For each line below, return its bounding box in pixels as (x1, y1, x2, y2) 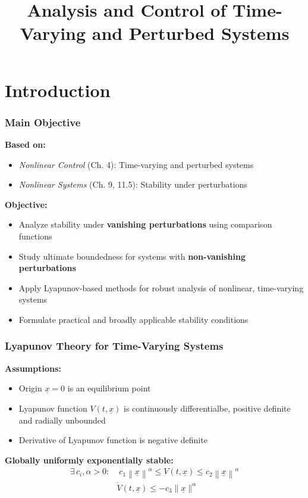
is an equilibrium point (67, 382, 151, 394)
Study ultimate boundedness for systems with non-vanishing (18, 250, 246, 262)
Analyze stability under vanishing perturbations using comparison (18, 218, 272, 231)
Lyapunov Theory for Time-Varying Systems (5, 338, 224, 353)
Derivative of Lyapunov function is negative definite (18, 434, 208, 446)
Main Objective (5, 114, 81, 129)
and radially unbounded (18, 413, 106, 426)
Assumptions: (5, 362, 61, 374)
